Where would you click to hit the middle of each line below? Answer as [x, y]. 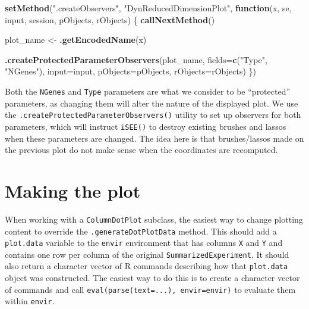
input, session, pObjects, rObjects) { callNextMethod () [110, 19]
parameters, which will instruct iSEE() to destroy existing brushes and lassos [146, 126]
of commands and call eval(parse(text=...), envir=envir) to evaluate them [150, 289]
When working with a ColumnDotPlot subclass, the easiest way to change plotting [154, 219]
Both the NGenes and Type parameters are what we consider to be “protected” [148, 91]
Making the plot [73, 190]
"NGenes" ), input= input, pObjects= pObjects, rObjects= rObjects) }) [130, 71]
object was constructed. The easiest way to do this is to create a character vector [152, 278]
